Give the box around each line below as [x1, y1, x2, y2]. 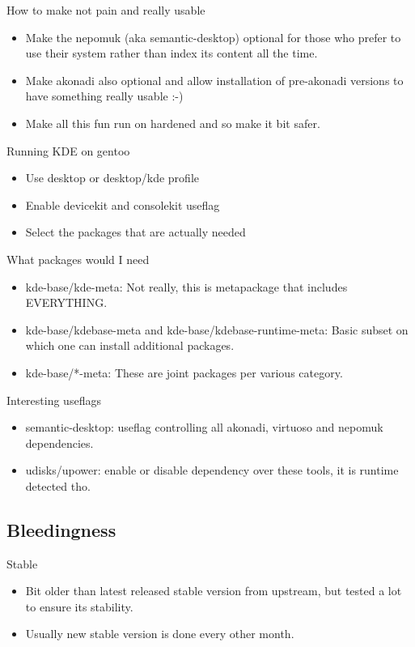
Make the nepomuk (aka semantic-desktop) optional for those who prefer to [25, 28, 401, 45]
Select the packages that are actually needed [25, 223, 246, 240]
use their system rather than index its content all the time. [25, 45, 318, 62]
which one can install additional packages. [25, 337, 235, 354]
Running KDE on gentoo [6, 142, 130, 159]
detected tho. [25, 477, 91, 494]
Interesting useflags [6, 391, 101, 408]
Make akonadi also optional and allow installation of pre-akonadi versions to [25, 71, 404, 88]
